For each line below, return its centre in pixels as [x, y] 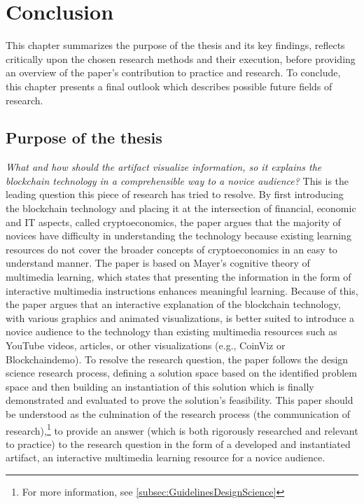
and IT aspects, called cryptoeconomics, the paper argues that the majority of [173, 222]
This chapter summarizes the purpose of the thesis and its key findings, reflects [175, 45]
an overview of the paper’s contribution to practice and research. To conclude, [173, 72]
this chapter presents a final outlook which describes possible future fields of [169, 86]
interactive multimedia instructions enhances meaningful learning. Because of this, [182, 290]
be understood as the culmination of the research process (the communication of [178, 413]
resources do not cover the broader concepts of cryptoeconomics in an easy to [171, 249]
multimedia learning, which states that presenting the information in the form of [178, 277]
